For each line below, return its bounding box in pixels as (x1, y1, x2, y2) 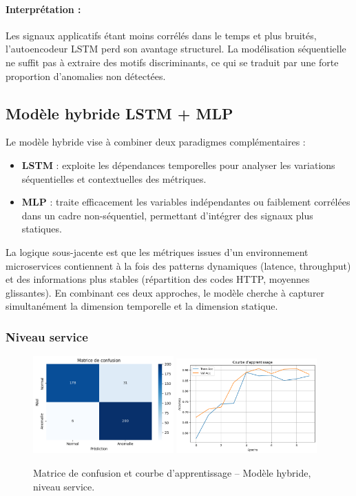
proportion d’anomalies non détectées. (6, 68, 166, 83)
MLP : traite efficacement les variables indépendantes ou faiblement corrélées (21, 195, 350, 209)
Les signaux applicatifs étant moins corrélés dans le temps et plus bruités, (6, 28, 317, 42)
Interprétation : (6, 1, 81, 16)
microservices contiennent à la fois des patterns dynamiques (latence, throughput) (6, 258, 351, 272)
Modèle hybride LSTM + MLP (6, 102, 233, 123)
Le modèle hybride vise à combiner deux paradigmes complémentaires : (6, 135, 306, 149)
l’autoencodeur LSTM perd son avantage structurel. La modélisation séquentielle (6, 41, 346, 56)
